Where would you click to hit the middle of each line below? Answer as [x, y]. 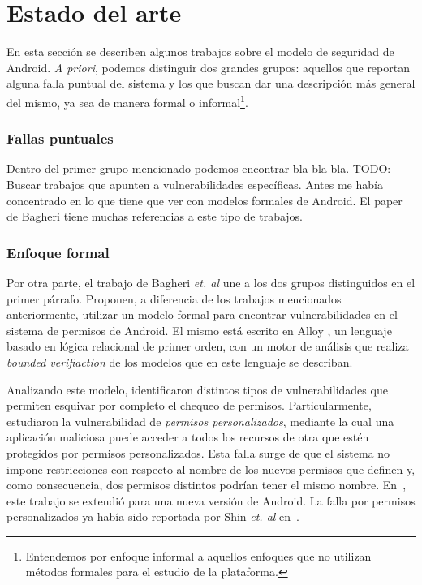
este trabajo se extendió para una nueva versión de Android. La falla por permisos [211, 500]
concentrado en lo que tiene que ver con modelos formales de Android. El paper [205, 200]
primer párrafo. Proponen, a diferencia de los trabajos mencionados [174, 298]
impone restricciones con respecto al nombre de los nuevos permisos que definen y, [211, 469]
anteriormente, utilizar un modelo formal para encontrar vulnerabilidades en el [202, 314]
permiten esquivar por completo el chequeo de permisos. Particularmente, [189, 405]
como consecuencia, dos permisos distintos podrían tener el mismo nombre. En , [207, 485]
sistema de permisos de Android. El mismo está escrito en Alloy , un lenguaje [199, 330]
